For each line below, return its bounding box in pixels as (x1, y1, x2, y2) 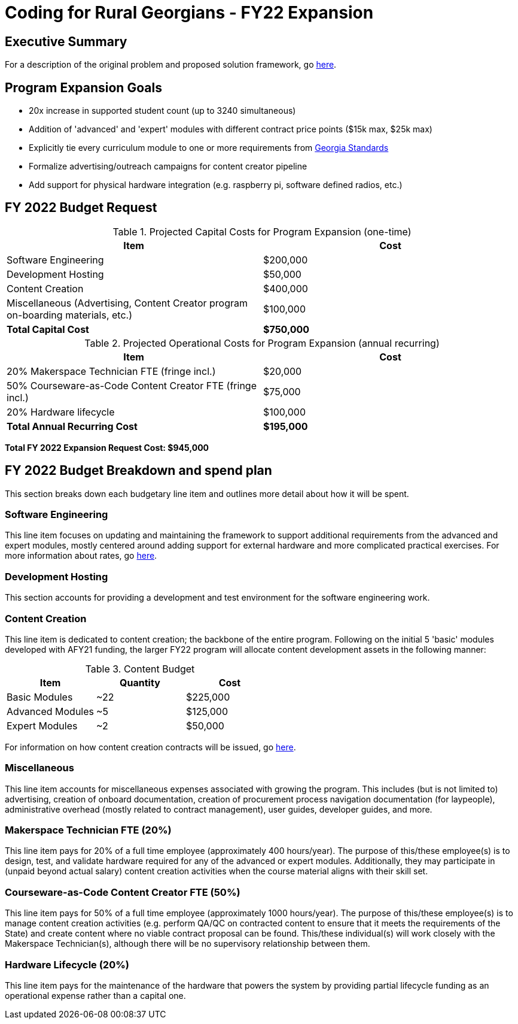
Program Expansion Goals (5, 80, 162, 95)
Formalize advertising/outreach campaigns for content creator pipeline (29, 161, 307, 172)
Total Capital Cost (7, 323, 89, 335)
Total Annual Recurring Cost (7, 420, 138, 432)
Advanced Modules (7, 705, 94, 717)
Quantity (120, 676, 160, 689)
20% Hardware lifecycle (7, 405, 115, 418)
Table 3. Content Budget (85, 662, 195, 675)
